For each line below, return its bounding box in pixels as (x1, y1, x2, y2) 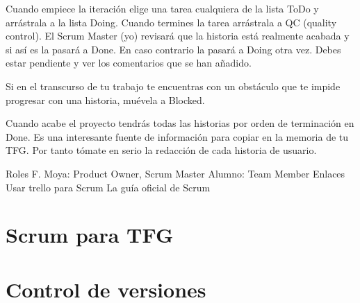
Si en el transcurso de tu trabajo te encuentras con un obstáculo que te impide (6, 78, 341, 93)
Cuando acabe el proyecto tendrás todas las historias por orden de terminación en (6, 116, 354, 130)
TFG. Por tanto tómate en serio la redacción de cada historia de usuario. (6, 143, 317, 157)
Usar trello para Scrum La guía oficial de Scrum (6, 180, 211, 194)
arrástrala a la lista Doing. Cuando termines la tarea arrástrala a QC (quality (6, 15, 337, 29)
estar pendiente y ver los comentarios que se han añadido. (6, 55, 252, 70)
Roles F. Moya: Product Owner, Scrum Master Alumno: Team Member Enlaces (6, 166, 345, 180)
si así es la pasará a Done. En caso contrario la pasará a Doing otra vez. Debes (6, 42, 341, 56)
